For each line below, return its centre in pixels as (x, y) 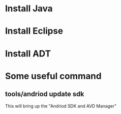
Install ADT (28, 53)
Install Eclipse (34, 31)
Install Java (29, 9)
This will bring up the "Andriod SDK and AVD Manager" (61, 106)
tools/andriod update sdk (45, 94)
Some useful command (53, 76)
